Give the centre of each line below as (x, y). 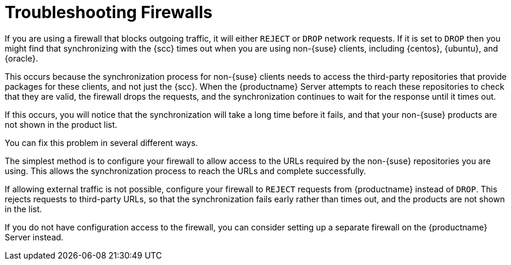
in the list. (24, 209)
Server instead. (34, 237)
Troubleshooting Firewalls (109, 12)
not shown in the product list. (61, 124)
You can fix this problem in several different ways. (101, 142)
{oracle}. (21, 58)
